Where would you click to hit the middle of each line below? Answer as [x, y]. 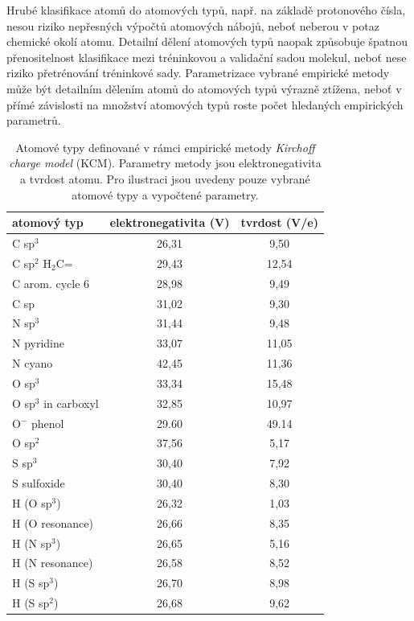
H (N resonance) [53, 563]
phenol [47, 423]
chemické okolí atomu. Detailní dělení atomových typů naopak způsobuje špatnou [207, 41]
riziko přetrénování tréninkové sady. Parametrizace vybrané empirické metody [198, 73]
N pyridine [39, 343]
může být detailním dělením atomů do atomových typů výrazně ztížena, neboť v [204, 88]
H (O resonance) [53, 522]
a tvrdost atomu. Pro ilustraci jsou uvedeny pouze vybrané [165, 178]
